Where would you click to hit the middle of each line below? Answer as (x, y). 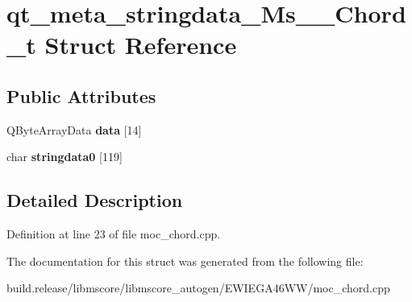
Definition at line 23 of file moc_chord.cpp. (114, 234)
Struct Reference (141, 45)
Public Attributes (81, 95)
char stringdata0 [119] (65, 157)
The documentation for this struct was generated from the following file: (185, 261)
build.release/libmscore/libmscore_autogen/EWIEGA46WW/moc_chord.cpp (198, 288)
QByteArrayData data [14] (74, 129)
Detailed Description (95, 200)
